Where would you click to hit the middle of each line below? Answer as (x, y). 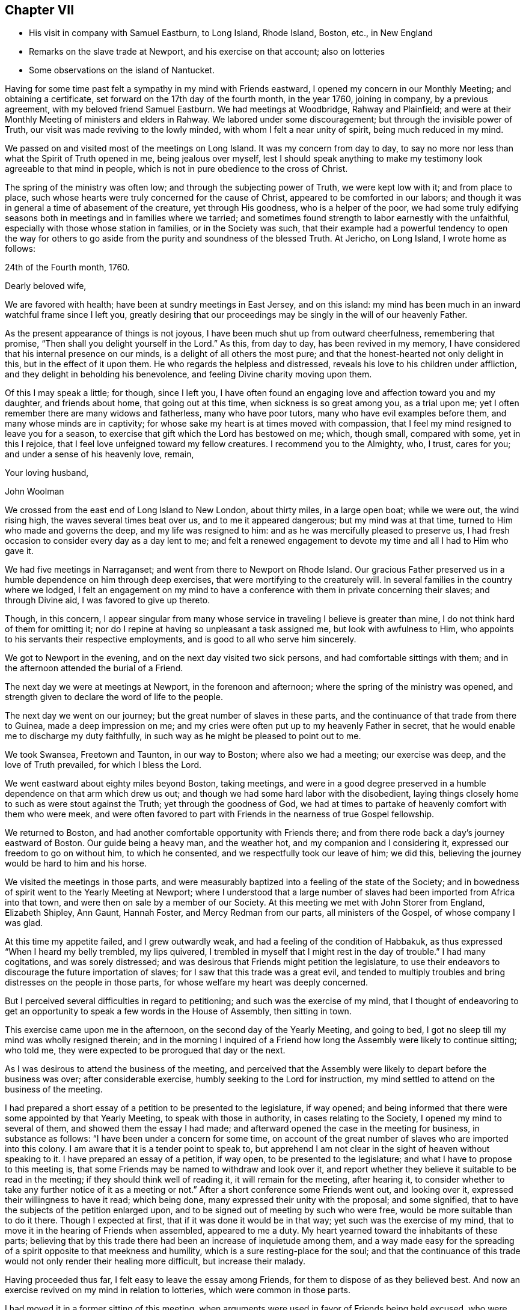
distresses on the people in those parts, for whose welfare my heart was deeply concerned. (187, 982)
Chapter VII (40, 10)
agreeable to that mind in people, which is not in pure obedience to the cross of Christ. (176, 169)
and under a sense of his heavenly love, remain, (99, 454)
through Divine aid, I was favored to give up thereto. (108, 600)
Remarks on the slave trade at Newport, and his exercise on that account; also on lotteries (207, 52)
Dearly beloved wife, (46, 286)
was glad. (24, 923)
